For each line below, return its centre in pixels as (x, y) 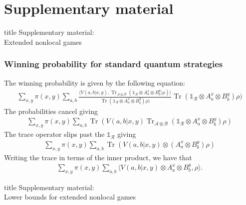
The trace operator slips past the (54, 134)
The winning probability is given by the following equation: (95, 82)
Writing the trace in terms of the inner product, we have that (98, 157)
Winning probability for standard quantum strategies (114, 64)
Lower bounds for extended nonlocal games (70, 197)
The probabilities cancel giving (51, 111)
